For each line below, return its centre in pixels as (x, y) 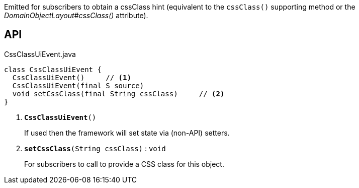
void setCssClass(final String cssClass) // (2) (118, 93)
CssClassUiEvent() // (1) (72, 77)
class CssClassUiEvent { (53, 69)
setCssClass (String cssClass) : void (95, 148)
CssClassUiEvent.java (40, 54)
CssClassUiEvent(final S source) (78, 85)
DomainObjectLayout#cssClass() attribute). (76, 15)
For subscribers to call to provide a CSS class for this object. (124, 164)
